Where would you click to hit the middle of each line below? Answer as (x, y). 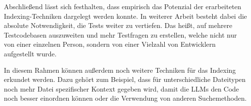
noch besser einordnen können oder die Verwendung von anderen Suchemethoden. (125, 98)
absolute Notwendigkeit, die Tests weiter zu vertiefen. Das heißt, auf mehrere (118, 25)
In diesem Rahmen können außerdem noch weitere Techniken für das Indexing (120, 70)
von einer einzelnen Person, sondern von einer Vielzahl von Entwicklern (110, 44)
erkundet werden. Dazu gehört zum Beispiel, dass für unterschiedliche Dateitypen (125, 79)
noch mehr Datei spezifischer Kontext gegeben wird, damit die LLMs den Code (122, 88)
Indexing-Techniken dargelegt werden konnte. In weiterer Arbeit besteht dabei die (125, 16)
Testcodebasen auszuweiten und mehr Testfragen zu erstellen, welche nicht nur (120, 34)
